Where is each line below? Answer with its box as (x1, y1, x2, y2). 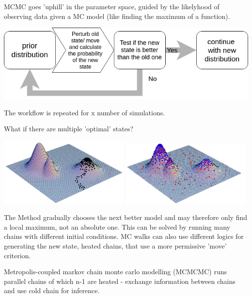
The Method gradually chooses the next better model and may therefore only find (4, 212, 247, 222)
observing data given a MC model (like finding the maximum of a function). (4, 11, 230, 21)
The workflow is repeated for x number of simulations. (4, 107, 165, 117)
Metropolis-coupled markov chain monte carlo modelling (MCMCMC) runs (4, 266, 227, 277)
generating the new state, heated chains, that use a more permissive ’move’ (4, 240, 227, 250)
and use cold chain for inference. (4, 285, 100, 296)
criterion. (4, 250, 31, 260)
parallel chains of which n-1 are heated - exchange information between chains (4, 276, 236, 286)
